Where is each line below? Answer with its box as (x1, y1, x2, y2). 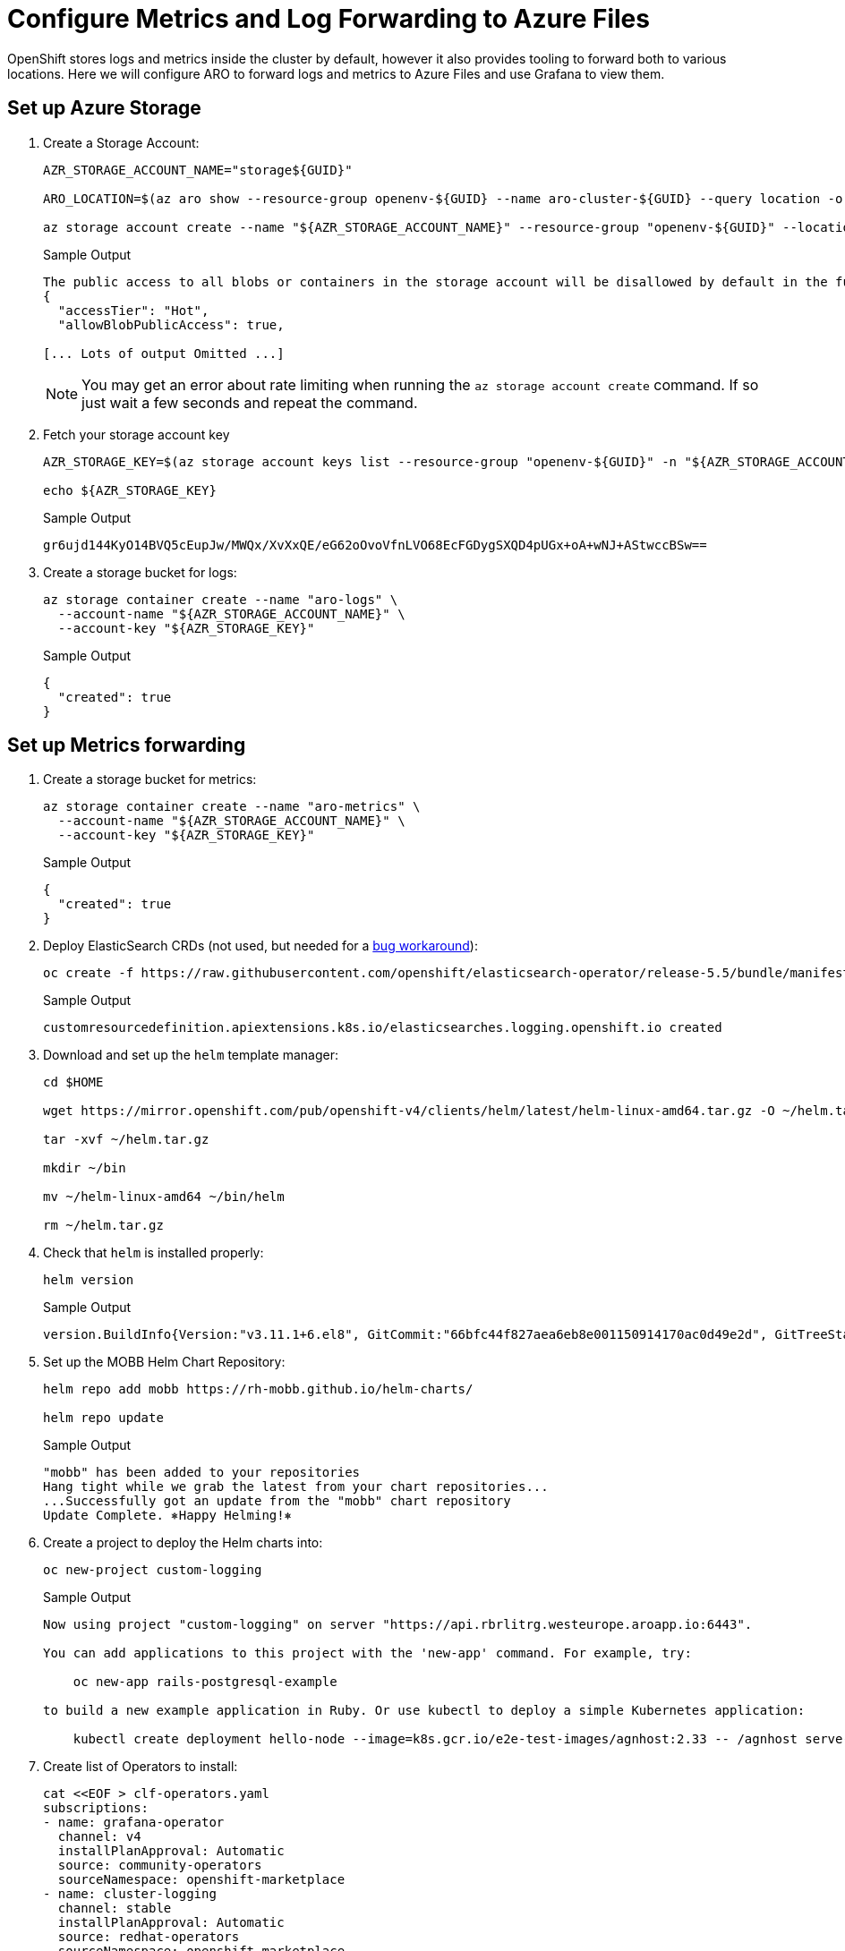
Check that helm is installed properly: (43, 1245, 264, 1261)
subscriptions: (43, 1801, 149, 1816)
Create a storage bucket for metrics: (43, 771, 257, 788)
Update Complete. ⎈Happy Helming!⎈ (43, 1508, 293, 1523)
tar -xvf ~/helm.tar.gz (43, 1132, 209, 1147)
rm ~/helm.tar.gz (43, 1218, 164, 1233)
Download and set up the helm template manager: (43, 1047, 338, 1063)
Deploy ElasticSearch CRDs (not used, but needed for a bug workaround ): (43, 938, 478, 954)
